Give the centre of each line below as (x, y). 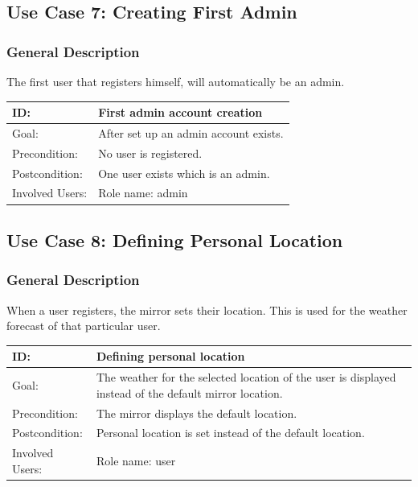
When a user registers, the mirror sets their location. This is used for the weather (207, 310)
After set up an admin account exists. (191, 132)
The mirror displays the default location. (197, 413)
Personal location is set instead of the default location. (230, 433)
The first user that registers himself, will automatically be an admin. (176, 81)
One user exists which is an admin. (184, 173)
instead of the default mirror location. (189, 392)
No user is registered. (150, 153)
